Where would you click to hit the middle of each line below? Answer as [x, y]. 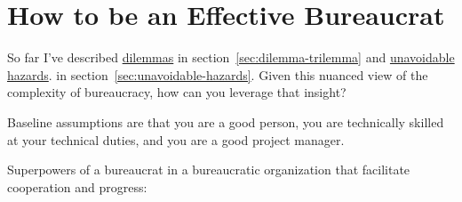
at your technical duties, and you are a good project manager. [176, 139]
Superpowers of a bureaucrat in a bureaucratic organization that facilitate [209, 170]
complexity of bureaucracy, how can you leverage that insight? [177, 92]
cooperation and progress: [77, 186]
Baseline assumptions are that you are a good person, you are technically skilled [226, 121]
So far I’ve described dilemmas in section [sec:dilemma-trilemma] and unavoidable [231, 57]
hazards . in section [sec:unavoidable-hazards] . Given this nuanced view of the [218, 74]
